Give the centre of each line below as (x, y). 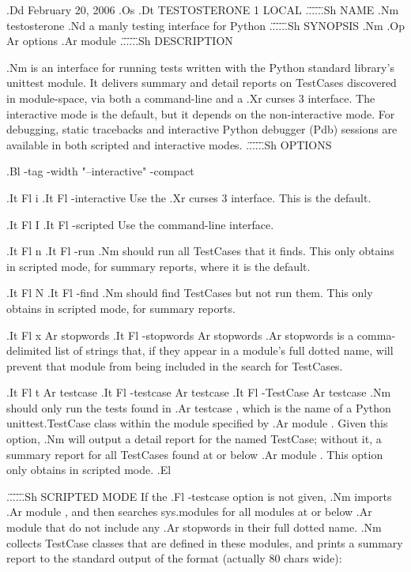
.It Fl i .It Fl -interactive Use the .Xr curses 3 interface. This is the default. (189, 197)
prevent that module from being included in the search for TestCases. (175, 365)
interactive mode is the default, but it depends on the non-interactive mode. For (201, 113)
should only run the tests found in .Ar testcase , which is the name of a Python (199, 407)
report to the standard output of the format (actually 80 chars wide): (174, 558)
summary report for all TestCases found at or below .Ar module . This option (195, 454)
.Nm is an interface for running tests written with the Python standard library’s (200, 67)
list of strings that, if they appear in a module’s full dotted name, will (224, 350)
